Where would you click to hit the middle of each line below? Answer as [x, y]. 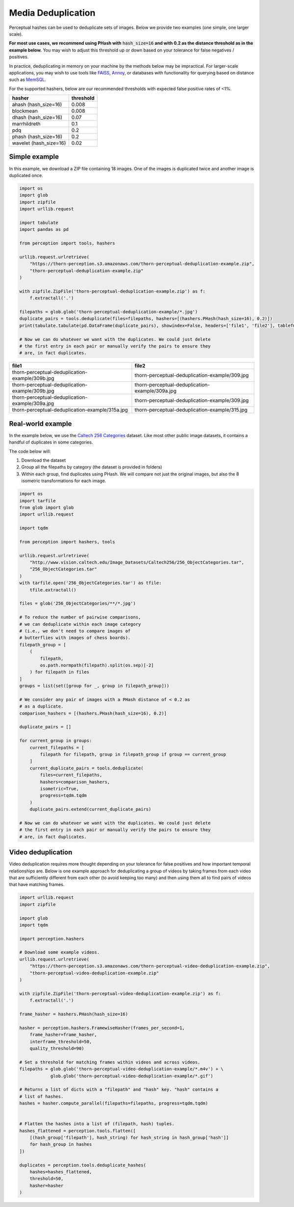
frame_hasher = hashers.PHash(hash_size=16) [74, 1014]
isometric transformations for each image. [64, 481]
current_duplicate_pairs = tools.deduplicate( [87, 768]
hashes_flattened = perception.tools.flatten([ [77, 1131]
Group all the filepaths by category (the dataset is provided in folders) [92, 467]
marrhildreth [26, 124]
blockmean [25, 111]
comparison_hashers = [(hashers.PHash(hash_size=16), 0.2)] [93, 713]
